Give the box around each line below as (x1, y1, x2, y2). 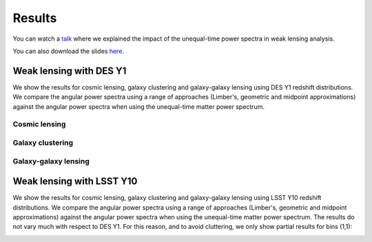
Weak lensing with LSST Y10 (12, 176, 138, 188)
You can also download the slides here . (12, 47, 124, 55)
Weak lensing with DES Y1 (12, 65, 127, 77)
